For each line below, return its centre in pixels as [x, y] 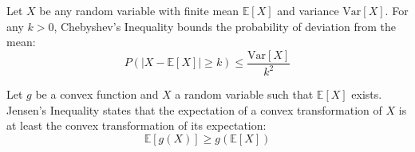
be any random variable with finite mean [139, 10]
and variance [308, 10]
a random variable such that [244, 94]
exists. [367, 94]
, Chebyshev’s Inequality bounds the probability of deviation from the [225, 26]
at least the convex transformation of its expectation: [136, 125]
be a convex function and [97, 94]
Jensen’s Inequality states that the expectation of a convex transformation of [194, 109]
